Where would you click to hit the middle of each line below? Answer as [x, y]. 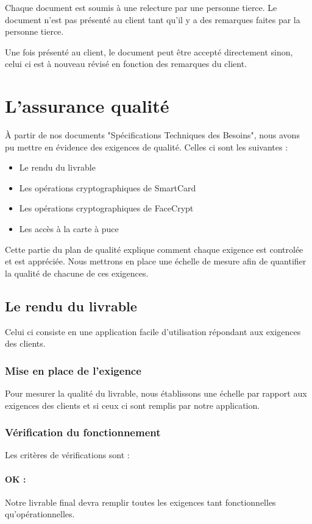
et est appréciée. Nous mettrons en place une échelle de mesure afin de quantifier [156, 261]
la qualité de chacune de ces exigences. [77, 273]
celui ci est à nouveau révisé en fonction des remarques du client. [126, 64]
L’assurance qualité [87, 106]
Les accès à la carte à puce [69, 229]
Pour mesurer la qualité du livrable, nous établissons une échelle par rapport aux [156, 393]
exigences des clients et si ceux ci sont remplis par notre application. [133, 405]
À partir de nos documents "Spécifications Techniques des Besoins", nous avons [152, 135]
